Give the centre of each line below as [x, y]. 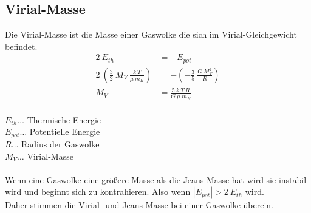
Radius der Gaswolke [60, 144]
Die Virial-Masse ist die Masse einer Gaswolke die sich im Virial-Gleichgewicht [151, 34]
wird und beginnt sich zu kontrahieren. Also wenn [98, 191]
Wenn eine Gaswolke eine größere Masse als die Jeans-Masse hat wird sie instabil [156, 179]
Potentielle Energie [65, 131]
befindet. [21, 46]
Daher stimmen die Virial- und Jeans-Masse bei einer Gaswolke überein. [139, 205]
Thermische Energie [64, 119]
